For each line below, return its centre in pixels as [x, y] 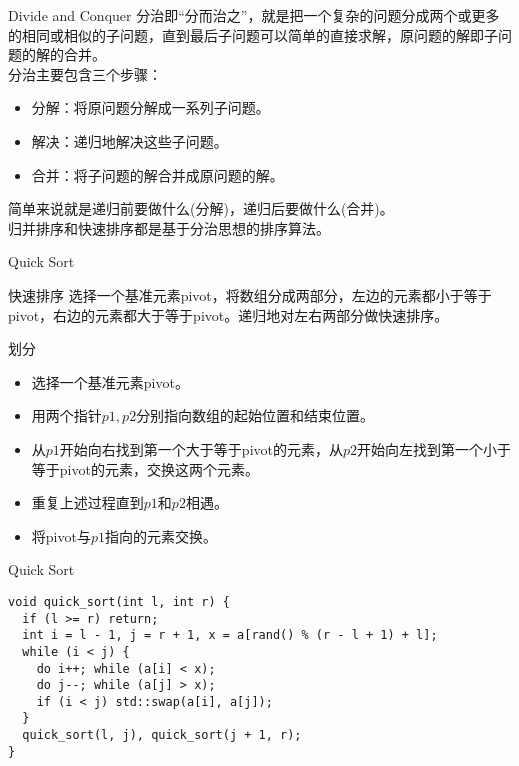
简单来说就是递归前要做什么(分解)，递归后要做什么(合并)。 [201, 208]
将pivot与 [61, 535]
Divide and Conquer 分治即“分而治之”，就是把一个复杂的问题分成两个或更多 [254, 15]
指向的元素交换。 [160, 535]
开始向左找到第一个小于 [434, 448]
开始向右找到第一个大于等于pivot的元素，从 [201, 448]
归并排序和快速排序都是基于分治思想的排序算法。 [169, 227]
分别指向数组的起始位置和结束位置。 [255, 415]
